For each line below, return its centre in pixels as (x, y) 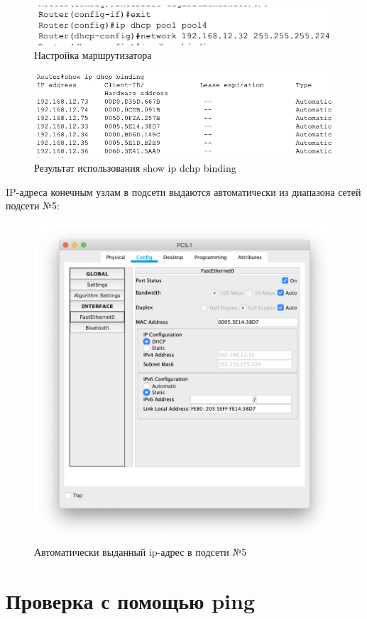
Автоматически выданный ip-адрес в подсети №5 (141, 551)
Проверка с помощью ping (131, 600)
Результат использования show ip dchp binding (135, 168)
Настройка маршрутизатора (93, 55)
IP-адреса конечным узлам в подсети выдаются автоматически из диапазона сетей (183, 191)
